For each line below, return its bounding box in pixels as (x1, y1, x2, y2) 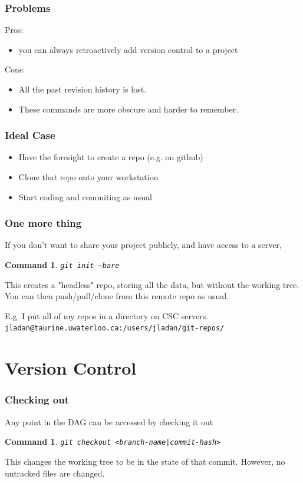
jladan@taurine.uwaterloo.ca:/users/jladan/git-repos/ (5, 324, 225, 333)
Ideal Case (5, 128, 55, 143)
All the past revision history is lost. (18, 83, 147, 95)
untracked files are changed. (5, 467, 105, 479)
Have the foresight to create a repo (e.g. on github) (18, 151, 203, 163)
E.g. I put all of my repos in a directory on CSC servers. (5, 309, 209, 322)
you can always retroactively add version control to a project (18, 43, 238, 55)
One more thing (5, 216, 82, 230)
